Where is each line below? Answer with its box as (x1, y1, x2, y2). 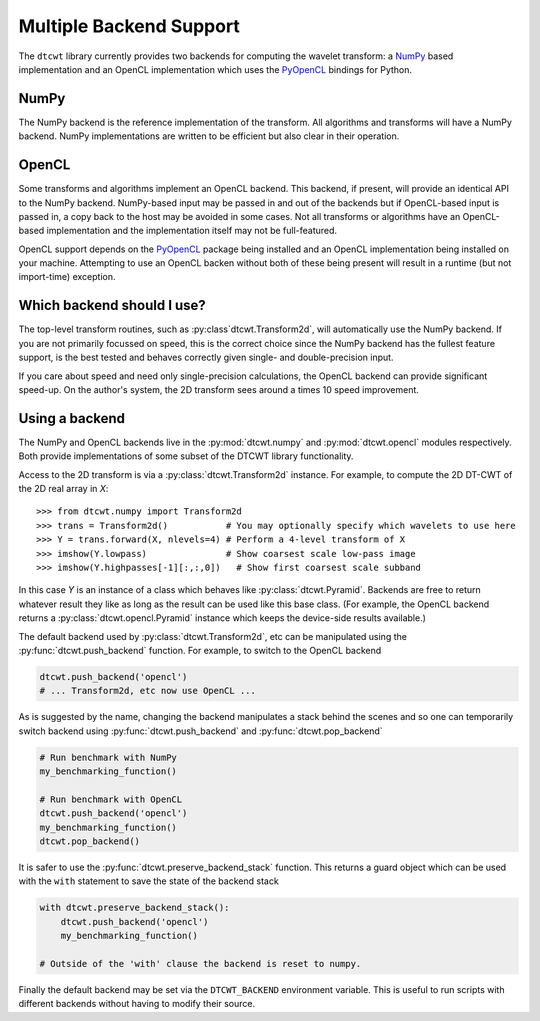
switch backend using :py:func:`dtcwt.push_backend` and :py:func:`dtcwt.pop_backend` (18, 725, 384, 737)
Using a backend (18, 410, 125, 427)
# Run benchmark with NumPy (39, 751, 177, 763)
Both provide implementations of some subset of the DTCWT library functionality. (18, 450, 354, 462)
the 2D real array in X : (18, 483, 109, 495)
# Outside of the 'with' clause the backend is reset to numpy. (39, 958, 362, 969)
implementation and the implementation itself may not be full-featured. (46, 225, 338, 237)
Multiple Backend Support (18, 15, 240, 37)
